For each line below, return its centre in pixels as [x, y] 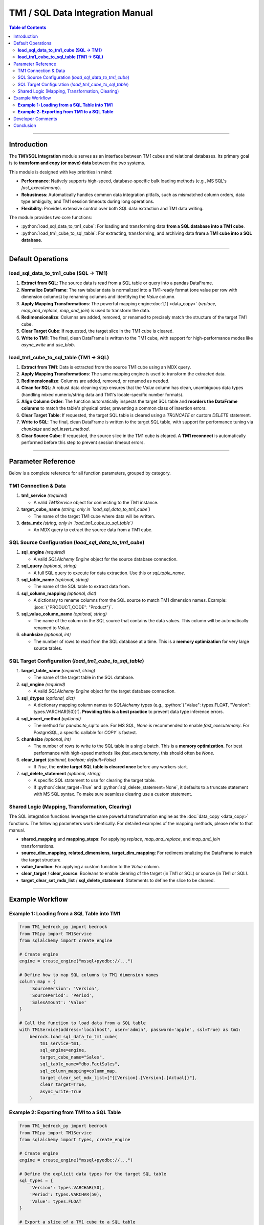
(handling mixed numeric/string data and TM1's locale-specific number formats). [102, 394]
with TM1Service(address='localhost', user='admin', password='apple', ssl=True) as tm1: [130, 1030]
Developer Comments [35, 119]
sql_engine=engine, [63, 1050]
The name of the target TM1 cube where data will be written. [94, 516]
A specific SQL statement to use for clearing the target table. [95, 780]
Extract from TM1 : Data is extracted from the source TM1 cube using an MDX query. [106, 367]
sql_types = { [36, 1181]
